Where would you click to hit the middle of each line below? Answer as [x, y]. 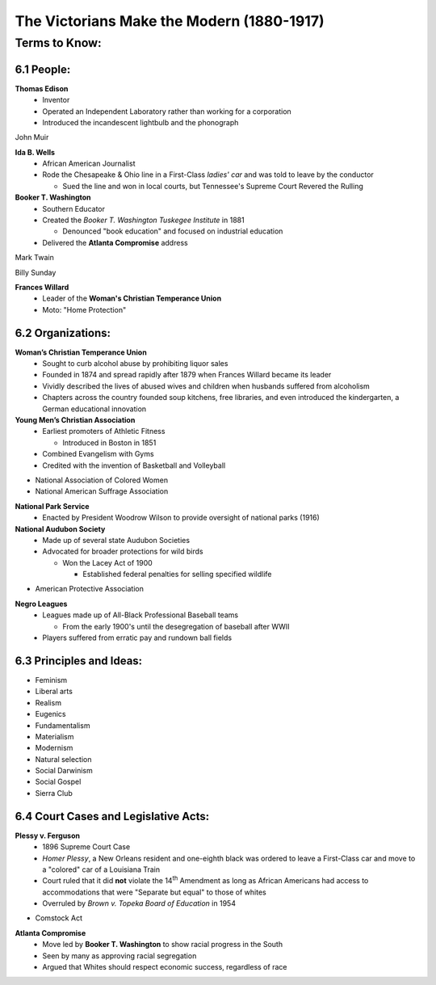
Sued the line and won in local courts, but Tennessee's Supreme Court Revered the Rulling [213, 186]
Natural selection [63, 759]
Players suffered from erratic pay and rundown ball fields [137, 638]
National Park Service [52, 506]
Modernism [54, 748]
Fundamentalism [63, 725]
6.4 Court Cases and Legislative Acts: [112, 816]
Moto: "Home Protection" [84, 309]
